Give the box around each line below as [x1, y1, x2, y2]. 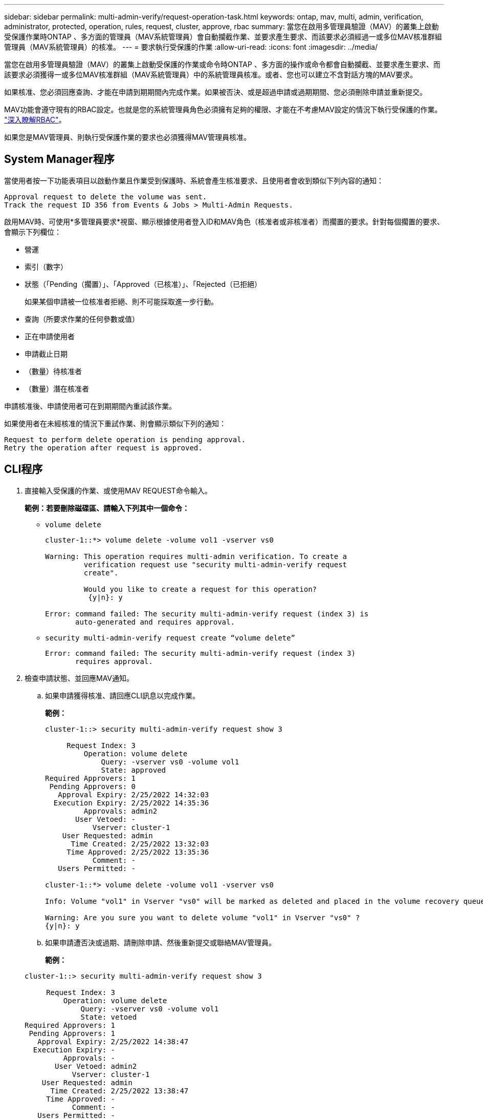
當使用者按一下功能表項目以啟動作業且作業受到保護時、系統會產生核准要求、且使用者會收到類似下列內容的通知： [4, 176, 384, 185]
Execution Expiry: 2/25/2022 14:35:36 [53, 798, 209, 807]
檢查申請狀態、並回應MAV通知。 [25, 673, 134, 682]
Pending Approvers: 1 [29, 1029, 116, 1038]
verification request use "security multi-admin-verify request [83, 560, 347, 569]
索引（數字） [25, 262, 68, 271]
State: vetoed [80, 1012, 137, 1021]
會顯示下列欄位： [4, 227, 61, 236]
